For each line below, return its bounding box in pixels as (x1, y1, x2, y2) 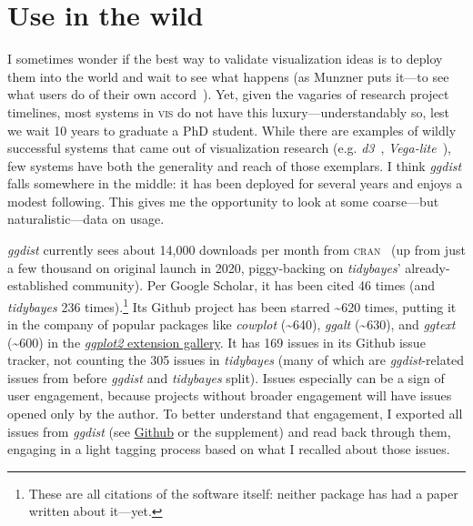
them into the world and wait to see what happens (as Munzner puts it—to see (7, 66, 449, 86)
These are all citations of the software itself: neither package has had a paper (28, 483, 458, 502)
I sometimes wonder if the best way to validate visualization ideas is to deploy (7, 49, 443, 68)
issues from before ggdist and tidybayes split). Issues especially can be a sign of (7, 368, 445, 387)
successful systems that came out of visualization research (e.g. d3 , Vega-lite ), (7, 138, 451, 157)
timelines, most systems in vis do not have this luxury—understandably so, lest (7, 102, 450, 121)
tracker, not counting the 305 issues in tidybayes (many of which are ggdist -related (7, 350, 465, 369)
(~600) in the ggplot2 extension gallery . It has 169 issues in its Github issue (7, 332, 426, 351)
